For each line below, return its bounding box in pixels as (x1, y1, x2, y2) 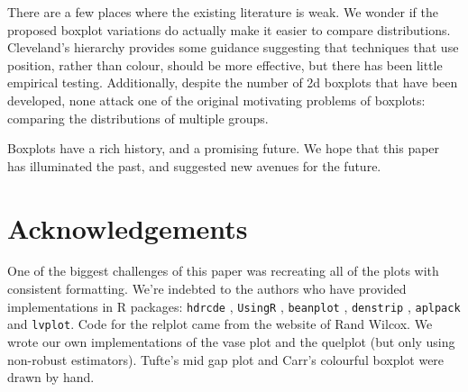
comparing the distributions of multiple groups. (7, 108, 269, 127)
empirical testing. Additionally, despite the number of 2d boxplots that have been (7, 73, 458, 92)
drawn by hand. (7, 368, 95, 387)
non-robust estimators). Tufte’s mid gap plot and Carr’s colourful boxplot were (7, 350, 445, 369)
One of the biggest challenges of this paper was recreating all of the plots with (7, 261, 439, 280)
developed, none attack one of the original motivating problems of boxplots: (7, 90, 426, 109)
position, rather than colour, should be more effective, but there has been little (7, 55, 443, 74)
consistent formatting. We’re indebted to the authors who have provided (7, 279, 407, 298)
